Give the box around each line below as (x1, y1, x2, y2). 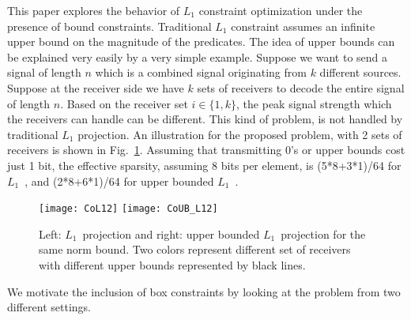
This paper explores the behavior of (7, 2, 180, 18)
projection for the (281, 225, 366, 242)
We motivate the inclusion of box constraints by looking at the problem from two (7, 283, 401, 299)
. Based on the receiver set (60, 95, 188, 111)
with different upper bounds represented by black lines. (39, 256, 306, 273)
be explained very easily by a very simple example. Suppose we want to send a (7, 48, 388, 65)
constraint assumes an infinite (231, 17, 375, 34)
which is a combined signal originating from (95, 64, 307, 81)
